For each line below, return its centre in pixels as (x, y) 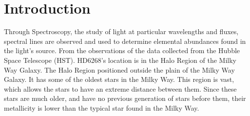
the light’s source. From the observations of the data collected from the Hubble (122, 50)
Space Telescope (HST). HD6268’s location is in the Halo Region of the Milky (120, 60)
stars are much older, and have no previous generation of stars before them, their (125, 98)
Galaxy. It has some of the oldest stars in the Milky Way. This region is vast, (119, 79)
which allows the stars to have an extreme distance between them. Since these (120, 88)
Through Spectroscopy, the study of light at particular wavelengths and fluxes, (121, 31)
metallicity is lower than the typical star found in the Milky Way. (102, 107)
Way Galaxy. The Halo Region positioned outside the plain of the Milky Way (119, 69)
